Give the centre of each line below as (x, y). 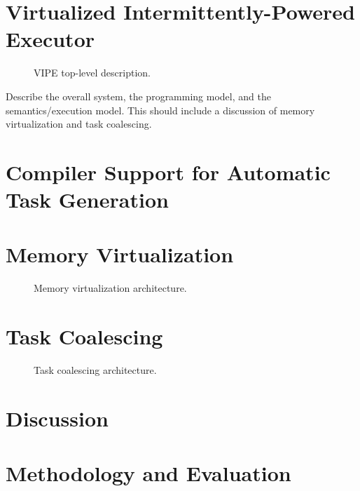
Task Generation (87, 200)
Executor (50, 39)
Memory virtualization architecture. (110, 288)
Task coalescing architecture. (95, 370)
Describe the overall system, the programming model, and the (138, 96)
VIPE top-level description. (92, 73)
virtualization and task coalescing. (79, 124)
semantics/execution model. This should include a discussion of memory (160, 110)
